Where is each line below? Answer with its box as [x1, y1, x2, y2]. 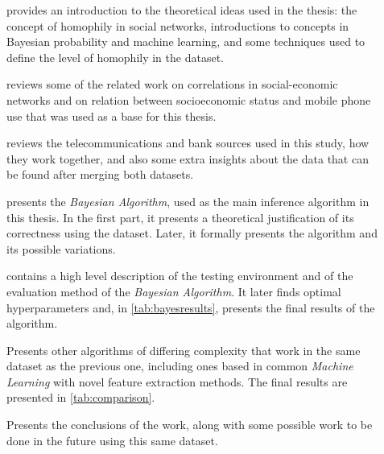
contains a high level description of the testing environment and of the [6, 267, 353, 284]
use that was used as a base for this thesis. [6, 107, 217, 124]
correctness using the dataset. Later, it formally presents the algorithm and [6, 225, 378, 241]
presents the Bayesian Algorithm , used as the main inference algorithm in [6, 192, 370, 209]
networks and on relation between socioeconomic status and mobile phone [6, 91, 371, 108]
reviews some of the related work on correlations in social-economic [6, 76, 338, 93]
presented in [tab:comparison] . [6, 389, 155, 406]
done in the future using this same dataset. [6, 431, 218, 448]
